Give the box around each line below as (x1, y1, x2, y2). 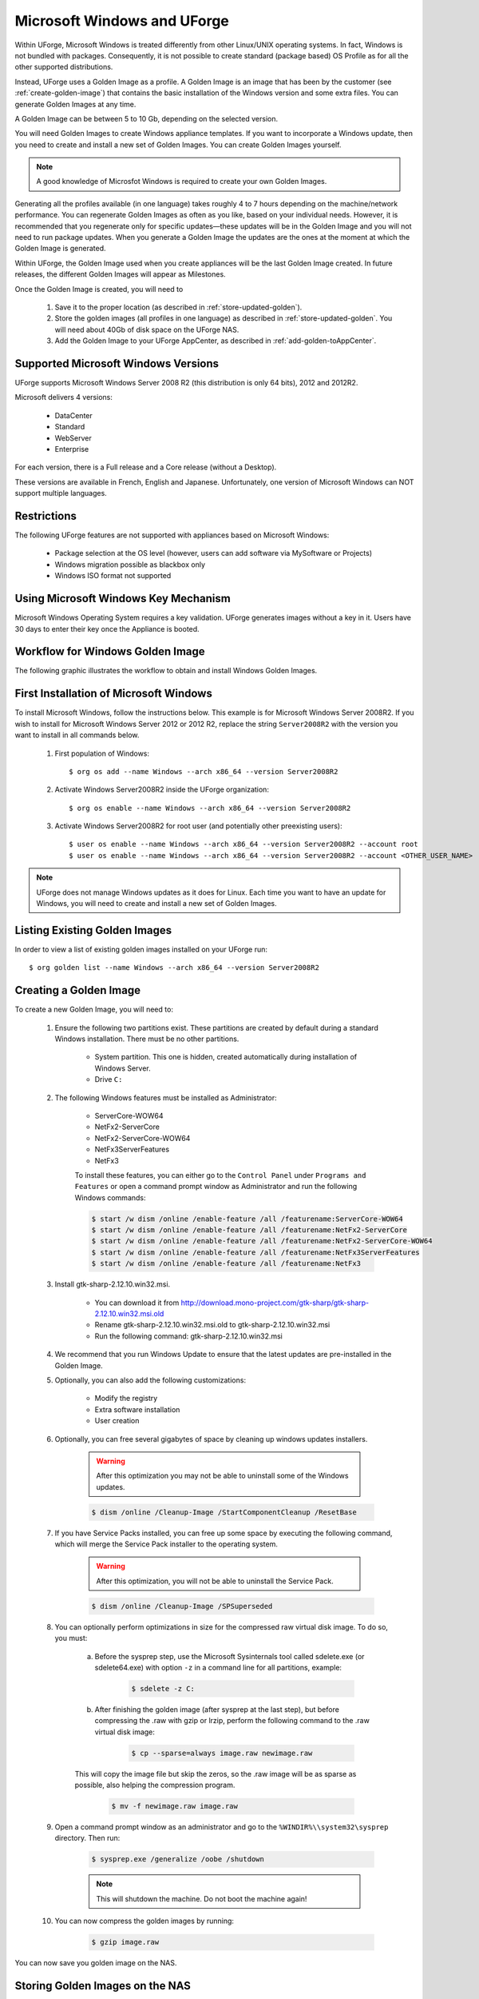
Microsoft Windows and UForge (14, 12, 229, 30)
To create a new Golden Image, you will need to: (14, 1004, 173, 1015)
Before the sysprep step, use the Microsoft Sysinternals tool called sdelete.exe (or (94, 1651, 365, 1661)
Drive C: (94, 1075, 123, 1084)
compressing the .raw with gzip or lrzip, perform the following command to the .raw (94, 1716, 370, 1726)
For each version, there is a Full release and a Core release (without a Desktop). (14, 462, 277, 472)
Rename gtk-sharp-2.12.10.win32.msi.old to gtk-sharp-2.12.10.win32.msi (94, 1320, 331, 1330)
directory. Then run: (54, 1833, 121, 1843)
